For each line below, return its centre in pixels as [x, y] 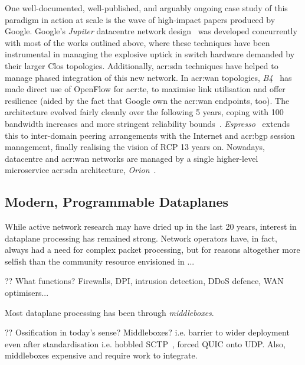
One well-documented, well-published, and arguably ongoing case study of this [146, 8]
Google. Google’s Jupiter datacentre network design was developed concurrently [151, 31]
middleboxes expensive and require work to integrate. [101, 355]
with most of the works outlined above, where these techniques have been [137, 42]
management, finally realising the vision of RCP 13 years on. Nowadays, [135, 147]
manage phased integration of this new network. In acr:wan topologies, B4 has [148, 77]
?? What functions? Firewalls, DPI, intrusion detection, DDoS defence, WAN [144, 281]
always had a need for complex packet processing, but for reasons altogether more [152, 250]
